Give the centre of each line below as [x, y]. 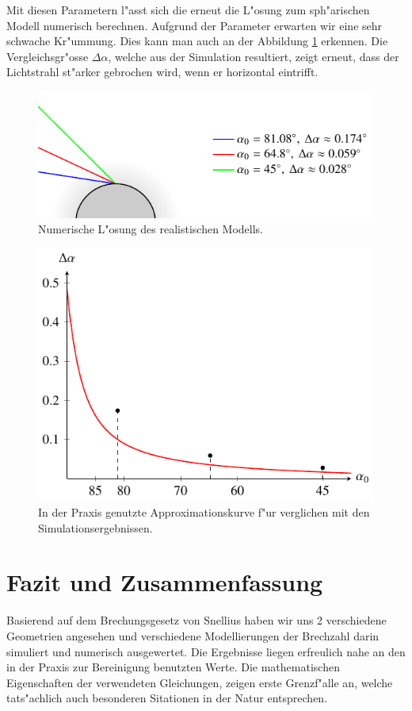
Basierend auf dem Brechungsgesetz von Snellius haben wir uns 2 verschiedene [196, 620]
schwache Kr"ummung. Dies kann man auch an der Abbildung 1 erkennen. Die [197, 41]
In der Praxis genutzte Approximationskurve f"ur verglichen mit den [204, 512]
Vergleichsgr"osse [48, 56]
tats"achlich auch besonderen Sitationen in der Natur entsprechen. [167, 698]
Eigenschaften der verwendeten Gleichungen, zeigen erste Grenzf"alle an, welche [200, 682]
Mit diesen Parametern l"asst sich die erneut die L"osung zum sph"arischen [188, 10]
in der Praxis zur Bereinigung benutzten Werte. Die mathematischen [173, 667]
